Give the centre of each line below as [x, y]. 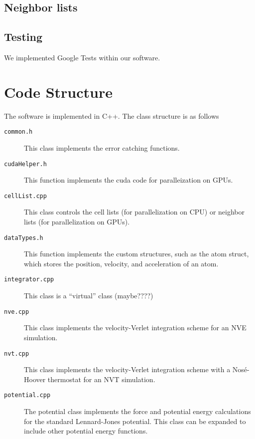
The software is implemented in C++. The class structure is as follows [112, 115]
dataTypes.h [24, 238]
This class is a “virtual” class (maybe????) [89, 296]
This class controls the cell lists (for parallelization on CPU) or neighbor [134, 212]
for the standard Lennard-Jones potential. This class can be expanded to [135, 421]
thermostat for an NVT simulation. [101, 379]
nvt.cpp [17, 353]
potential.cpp [27, 395]
